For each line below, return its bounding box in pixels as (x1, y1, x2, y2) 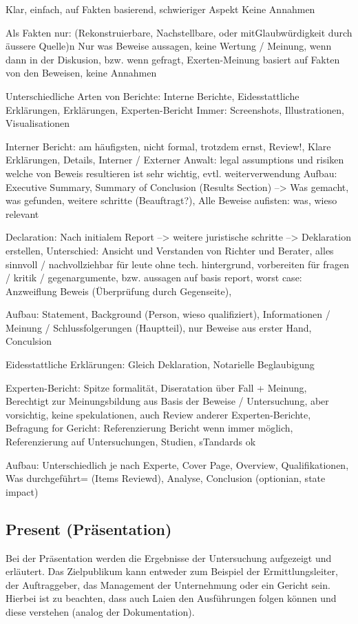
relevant (6, 206, 39, 221)
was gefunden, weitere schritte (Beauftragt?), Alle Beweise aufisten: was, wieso (6, 193, 337, 208)
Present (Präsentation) (6, 518, 172, 539)
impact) (6, 484, 39, 499)
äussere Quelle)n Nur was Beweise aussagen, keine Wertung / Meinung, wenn (6, 39, 332, 53)
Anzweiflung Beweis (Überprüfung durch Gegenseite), (6, 283, 232, 298)
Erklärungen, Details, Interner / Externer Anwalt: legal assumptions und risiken (6, 152, 344, 167)
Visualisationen (6, 116, 70, 130)
